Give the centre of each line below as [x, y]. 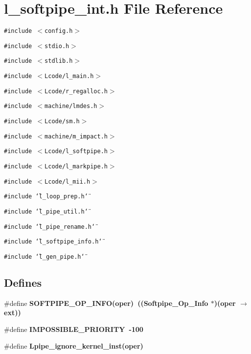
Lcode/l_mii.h [68, 181]
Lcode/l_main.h [69, 76]
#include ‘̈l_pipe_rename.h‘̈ [50, 227]
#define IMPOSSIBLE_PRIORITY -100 [74, 329]
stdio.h [57, 46]
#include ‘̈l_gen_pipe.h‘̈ [44, 257]
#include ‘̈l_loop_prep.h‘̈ [46, 197]
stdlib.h [59, 61]
